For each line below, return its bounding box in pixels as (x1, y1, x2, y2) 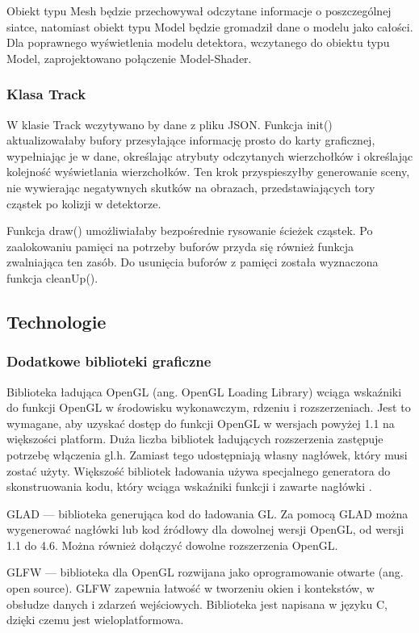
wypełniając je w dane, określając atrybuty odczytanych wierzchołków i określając (6, 147, 413, 164)
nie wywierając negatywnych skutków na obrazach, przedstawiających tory (6, 178, 375, 195)
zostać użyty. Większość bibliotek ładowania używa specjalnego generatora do (6, 462, 391, 479)
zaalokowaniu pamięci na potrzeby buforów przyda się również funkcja (6, 237, 354, 254)
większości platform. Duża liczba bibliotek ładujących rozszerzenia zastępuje (6, 430, 383, 447)
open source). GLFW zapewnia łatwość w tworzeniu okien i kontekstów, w (6, 580, 375, 597)
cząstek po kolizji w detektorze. (6, 195, 161, 212)
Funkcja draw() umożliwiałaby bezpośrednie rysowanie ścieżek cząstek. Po (6, 222, 373, 239)
